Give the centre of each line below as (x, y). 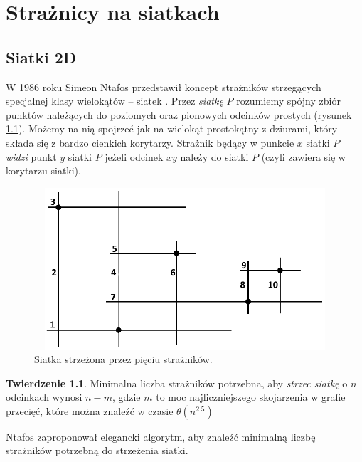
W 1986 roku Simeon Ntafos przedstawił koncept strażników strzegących (164, 86)
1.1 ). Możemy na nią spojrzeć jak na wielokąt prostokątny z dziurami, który (172, 128)
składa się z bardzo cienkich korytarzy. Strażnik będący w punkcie (150, 142)
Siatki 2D (41, 57)
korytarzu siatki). (43, 170)
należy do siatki (214, 156)
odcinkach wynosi (44, 397)
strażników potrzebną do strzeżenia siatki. (97, 450)
